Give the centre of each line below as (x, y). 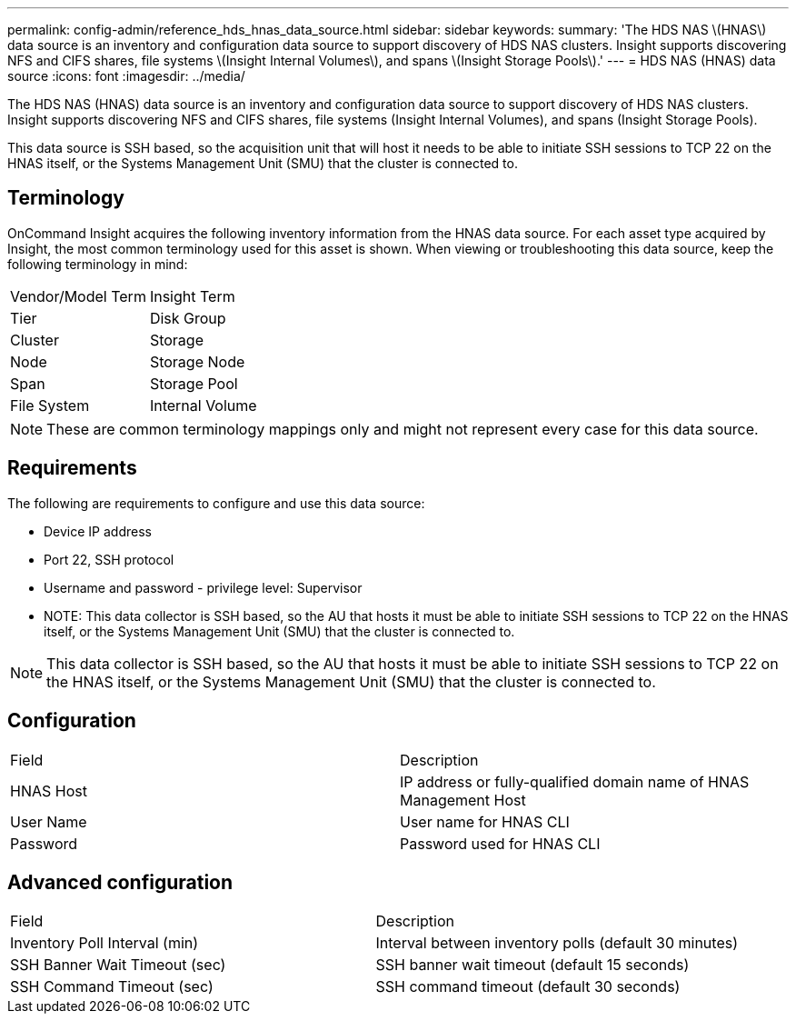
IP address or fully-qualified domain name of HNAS (575, 781)
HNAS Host (49, 791)
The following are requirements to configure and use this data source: (216, 503)
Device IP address (98, 531)
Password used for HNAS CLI (500, 843)
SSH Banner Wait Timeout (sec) (118, 965)
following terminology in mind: (98, 264)
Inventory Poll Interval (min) (104, 943)
